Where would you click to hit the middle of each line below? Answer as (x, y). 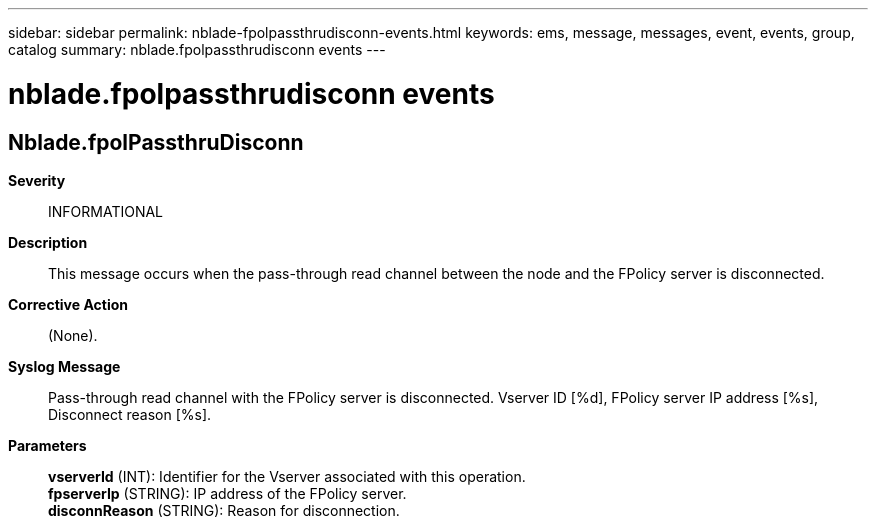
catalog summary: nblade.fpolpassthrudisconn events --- (197, 49)
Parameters (47, 445)
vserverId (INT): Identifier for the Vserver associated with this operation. (287, 476)
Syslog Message (64, 366)
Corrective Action (68, 304)
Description (48, 242)
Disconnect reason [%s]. (130, 414)
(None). (73, 335)
